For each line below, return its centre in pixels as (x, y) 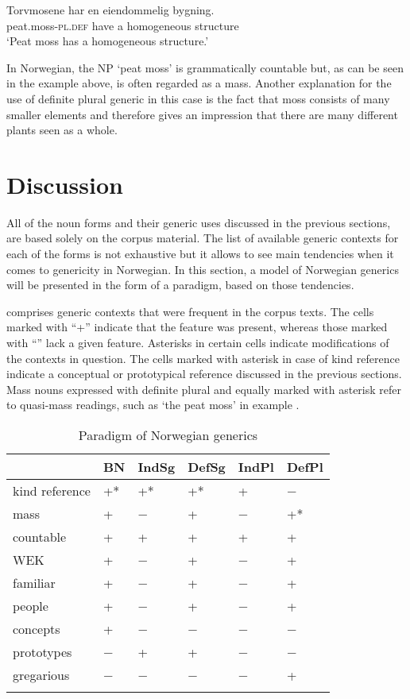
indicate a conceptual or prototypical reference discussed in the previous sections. (204, 374)
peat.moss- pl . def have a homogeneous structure (123, 25)
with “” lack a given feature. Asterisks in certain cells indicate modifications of (198, 343)
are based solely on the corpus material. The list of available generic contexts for (203, 238)
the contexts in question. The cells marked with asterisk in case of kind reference (203, 358)
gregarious (41, 675)
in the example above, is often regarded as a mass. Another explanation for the (199, 83)
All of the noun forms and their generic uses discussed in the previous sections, (199, 222)
